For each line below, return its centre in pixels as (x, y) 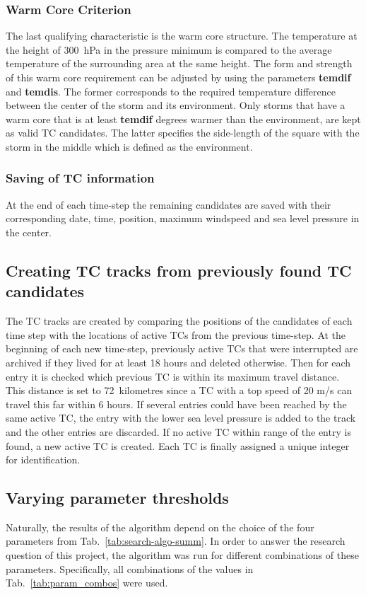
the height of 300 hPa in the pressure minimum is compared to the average (169, 49)
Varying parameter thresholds (117, 498)
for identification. (43, 460)
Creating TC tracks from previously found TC (179, 270)
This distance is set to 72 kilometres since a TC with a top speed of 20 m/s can (179, 390)
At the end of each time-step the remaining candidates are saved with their (169, 204)
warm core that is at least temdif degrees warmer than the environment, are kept (183, 119)
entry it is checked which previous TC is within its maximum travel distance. (173, 376)
